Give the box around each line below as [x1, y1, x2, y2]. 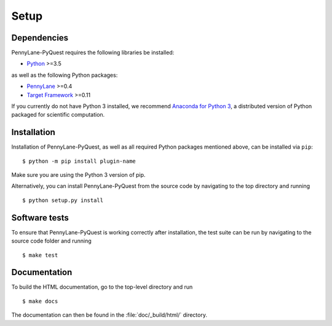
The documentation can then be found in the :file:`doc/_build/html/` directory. [11, 311, 207, 319]
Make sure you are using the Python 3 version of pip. [11, 171, 146, 179]
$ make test [22, 252, 58, 258]
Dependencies [11, 33, 69, 43]
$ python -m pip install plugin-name [22, 157, 136, 165]
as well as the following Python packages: [11, 71, 118, 79]
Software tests [11, 212, 69, 223]
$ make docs [22, 298, 58, 305]
